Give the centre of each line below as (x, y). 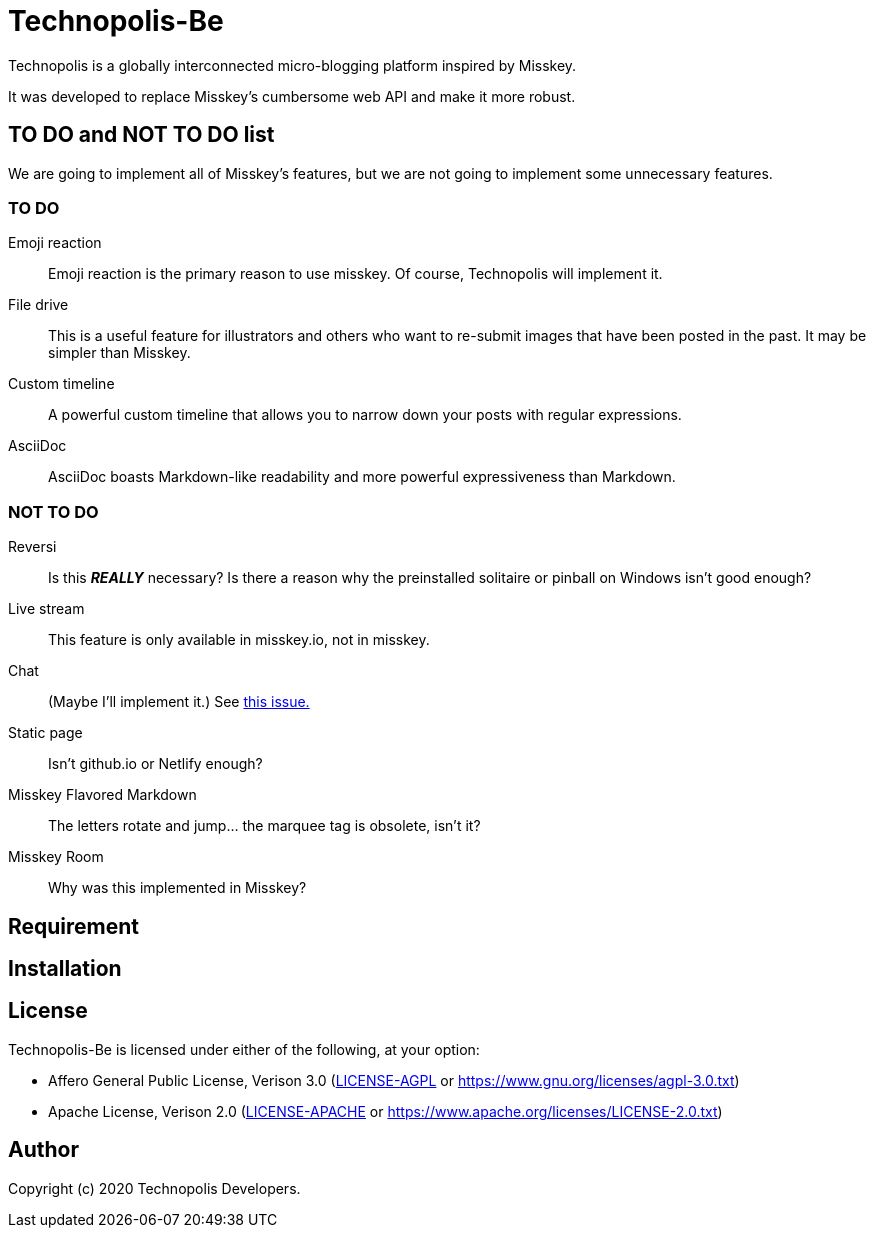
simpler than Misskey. (119, 353)
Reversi (32, 547)
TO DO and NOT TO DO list (141, 135)
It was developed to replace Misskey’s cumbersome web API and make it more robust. (292, 96)
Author (43, 1150)
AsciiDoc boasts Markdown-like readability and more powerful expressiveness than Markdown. (362, 477)
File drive (38, 305)
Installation (65, 968)
